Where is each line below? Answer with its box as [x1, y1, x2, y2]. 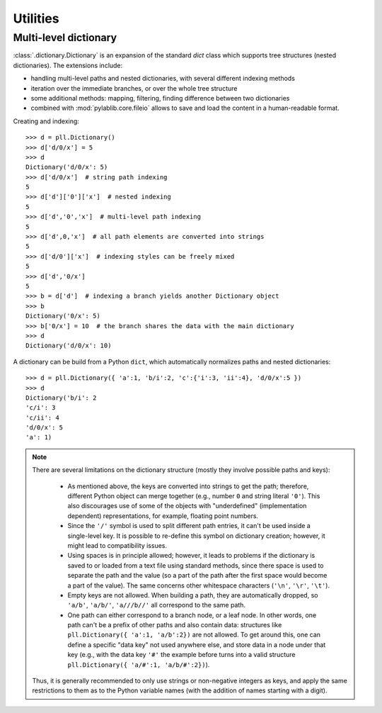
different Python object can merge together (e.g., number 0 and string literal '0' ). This [67, 492, 320, 500]
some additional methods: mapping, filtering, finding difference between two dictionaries [30, 94, 290, 102]
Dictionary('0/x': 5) [25, 312, 100, 320]
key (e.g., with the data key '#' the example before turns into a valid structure [67, 651, 296, 659]
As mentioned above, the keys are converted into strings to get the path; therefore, [67, 482, 309, 490]
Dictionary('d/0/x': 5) [25, 163, 108, 172]
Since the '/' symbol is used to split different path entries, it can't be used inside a [67, 522, 311, 530]
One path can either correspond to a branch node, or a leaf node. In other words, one [67, 610, 317, 619]
